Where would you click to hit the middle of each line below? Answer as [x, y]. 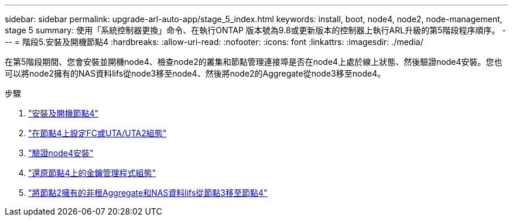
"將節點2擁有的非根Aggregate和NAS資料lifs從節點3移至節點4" [148, 193]
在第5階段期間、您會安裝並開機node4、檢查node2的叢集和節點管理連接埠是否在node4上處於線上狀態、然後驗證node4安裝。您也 [254, 62]
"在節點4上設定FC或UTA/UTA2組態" [98, 133]
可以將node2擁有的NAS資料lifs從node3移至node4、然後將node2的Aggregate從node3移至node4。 [195, 73]
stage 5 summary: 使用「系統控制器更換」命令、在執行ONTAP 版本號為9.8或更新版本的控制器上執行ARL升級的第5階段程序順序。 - [255, 30]
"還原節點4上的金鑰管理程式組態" [92, 173]
